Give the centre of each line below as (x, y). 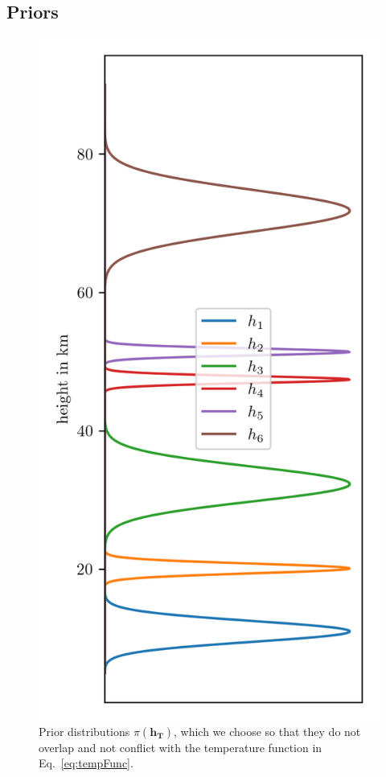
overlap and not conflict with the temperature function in (181, 747)
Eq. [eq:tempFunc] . (86, 763)
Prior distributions (84, 731)
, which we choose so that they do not (267, 731)
